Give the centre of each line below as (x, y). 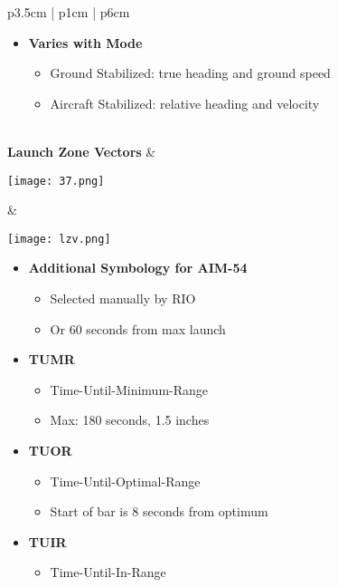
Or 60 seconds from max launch (138, 328)
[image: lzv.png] (59, 239)
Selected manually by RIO (123, 298)
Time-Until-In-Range (108, 572)
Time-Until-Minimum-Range (129, 389)
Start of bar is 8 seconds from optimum (159, 511)
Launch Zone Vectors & (82, 151)
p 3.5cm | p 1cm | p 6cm (69, 12)
